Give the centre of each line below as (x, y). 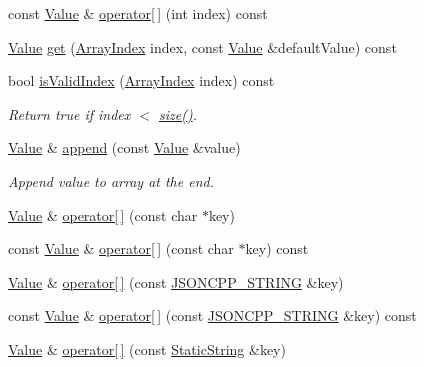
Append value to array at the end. (111, 180)
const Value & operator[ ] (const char (121, 248)
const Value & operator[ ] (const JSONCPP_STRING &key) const (212, 315)
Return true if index (69, 113)
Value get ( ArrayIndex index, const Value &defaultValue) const (202, 46)
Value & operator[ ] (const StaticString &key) (147, 348)
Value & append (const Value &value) (124, 147)
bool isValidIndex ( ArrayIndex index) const (141, 80)
